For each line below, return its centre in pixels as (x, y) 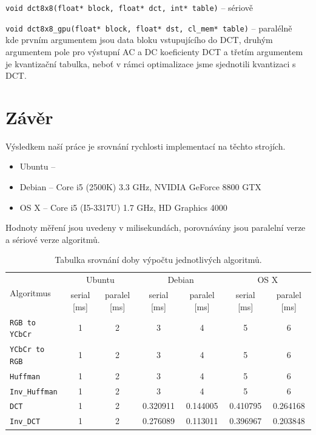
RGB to (23, 323)
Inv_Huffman (34, 392)
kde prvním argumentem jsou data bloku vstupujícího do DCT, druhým (139, 40)
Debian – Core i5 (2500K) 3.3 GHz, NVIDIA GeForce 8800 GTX (140, 187)
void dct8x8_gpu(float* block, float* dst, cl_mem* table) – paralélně (149, 28)
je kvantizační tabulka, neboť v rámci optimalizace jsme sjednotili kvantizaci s (151, 63)
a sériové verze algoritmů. (53, 239)
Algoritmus (30, 293)
